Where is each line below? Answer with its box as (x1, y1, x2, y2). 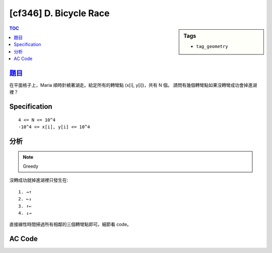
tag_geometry (196, 43, 229, 49)
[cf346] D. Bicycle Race (9, 8, 110, 19)
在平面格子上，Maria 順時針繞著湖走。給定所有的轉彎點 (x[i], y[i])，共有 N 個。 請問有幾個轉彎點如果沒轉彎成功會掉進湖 (9, 82, 257, 88)
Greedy (23, 163, 39, 169)
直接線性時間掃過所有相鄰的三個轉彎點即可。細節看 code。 (9, 221, 132, 227)
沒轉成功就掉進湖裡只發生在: (9, 177, 69, 183)
